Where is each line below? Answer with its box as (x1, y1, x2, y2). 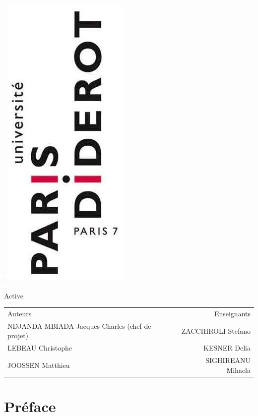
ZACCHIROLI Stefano (181, 325, 251, 336)
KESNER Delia (203, 343, 251, 353)
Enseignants (214, 308, 251, 318)
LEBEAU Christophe (7, 343, 72, 353)
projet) (7, 330, 29, 341)
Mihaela (226, 364, 251, 375)
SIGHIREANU (205, 355, 251, 365)
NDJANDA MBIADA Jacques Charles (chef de (7, 320, 151, 331)
